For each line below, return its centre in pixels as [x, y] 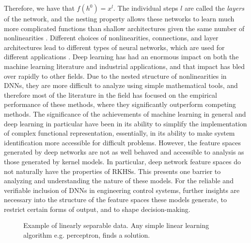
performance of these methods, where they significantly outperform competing [120, 104]
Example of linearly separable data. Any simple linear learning [116, 225]
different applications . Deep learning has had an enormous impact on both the [121, 57]
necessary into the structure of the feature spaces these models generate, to [115, 200]
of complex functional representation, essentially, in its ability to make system [119, 133]
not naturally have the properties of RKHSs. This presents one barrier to [112, 171]
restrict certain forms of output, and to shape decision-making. [97, 209]
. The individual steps [146, 8]
